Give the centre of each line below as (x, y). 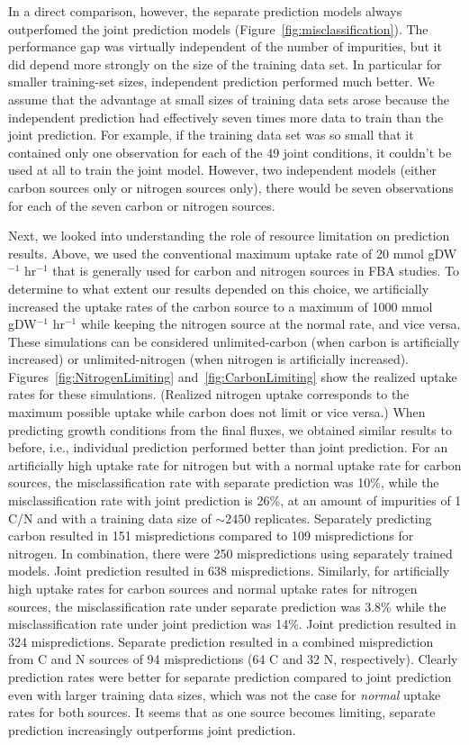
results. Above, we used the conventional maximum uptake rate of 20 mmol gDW (233, 253)
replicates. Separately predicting (343, 518)
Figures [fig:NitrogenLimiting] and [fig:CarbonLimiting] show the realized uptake (233, 376)
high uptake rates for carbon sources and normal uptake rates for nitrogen (213, 588)
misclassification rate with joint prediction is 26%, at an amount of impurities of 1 (235, 500)
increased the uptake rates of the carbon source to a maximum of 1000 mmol (221, 306)
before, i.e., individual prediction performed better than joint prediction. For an (228, 447)
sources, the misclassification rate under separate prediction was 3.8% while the (227, 606)
